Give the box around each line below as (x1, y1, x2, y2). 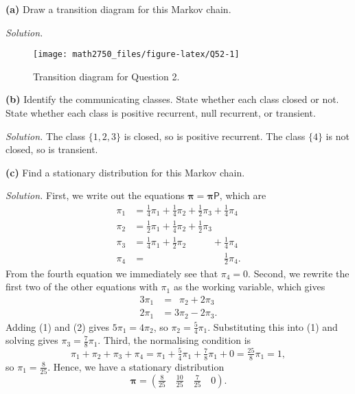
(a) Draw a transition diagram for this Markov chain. (5, 2, 231, 16)
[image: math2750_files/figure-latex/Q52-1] (33, 49, 240, 60)
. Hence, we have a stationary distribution (47, 359, 225, 373)
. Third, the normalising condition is (98, 333, 251, 347)
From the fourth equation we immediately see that (5, 266, 218, 280)
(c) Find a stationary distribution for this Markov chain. (5, 165, 245, 179)
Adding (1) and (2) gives (5, 319, 109, 334)
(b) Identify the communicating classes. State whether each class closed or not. (5, 92, 339, 106)
